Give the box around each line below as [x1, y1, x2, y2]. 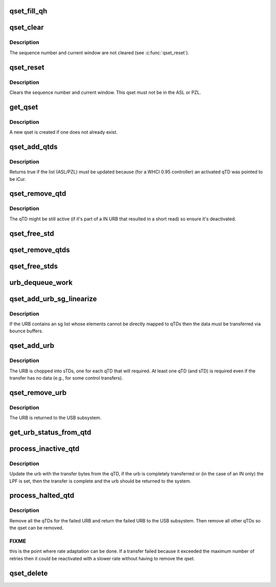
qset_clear [9, 23, 44, 32]
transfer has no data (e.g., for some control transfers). [9, 374, 123, 381]
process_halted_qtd [9, 491, 75, 500]
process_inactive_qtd [9, 444, 80, 453]
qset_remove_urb [9, 388, 67, 397]
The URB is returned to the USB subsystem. [9, 415, 102, 421]
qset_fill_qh [9, 7, 48, 15]
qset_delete [9, 569, 48, 577]
